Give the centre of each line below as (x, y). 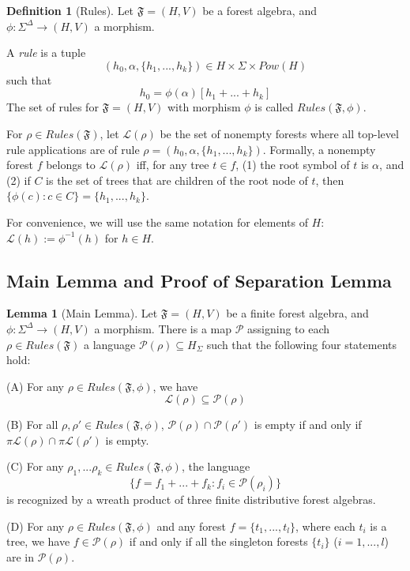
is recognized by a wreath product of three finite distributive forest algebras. (191, 500)
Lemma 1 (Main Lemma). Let (82, 313)
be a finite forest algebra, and (297, 313)
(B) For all (32, 424)
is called (274, 107)
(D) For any (36, 526)
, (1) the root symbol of (293, 165)
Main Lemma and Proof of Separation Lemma (199, 280)
